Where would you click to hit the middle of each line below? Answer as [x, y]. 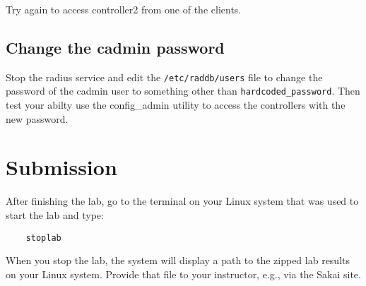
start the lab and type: [55, 215]
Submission [61, 167]
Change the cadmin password [115, 47]
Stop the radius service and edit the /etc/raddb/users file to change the [164, 77]
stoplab [43, 238]
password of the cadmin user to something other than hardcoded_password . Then [183, 91]
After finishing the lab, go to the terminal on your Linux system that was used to [182, 201]
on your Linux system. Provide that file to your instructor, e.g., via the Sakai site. [183, 274]
